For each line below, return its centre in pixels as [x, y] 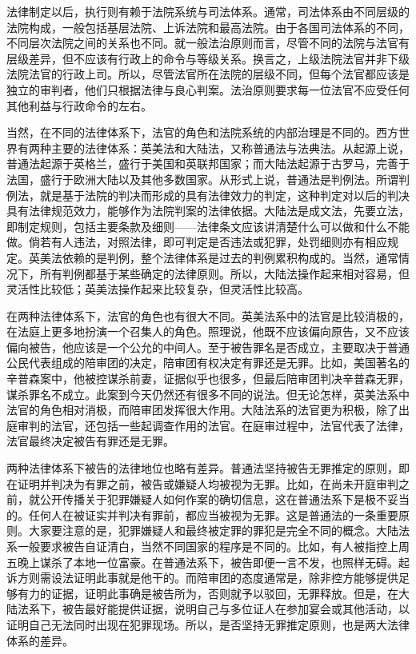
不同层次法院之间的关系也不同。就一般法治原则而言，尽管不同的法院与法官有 [208, 43]
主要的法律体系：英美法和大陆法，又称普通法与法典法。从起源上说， [230, 148]
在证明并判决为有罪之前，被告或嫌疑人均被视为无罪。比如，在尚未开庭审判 [202, 483]
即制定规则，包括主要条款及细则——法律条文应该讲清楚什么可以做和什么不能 [208, 226]
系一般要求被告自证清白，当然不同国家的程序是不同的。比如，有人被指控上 [202, 546]
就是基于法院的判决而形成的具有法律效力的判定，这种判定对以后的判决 [224, 195]
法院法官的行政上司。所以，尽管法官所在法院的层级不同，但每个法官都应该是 [208, 74]
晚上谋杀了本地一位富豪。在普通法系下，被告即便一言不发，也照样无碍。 [208, 562]
